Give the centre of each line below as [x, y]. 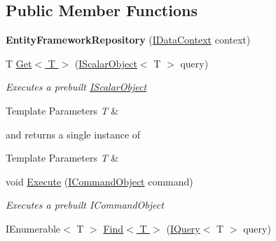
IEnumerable [33, 228]
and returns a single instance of [73, 134]
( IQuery [183, 228]
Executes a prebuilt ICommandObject [85, 205]
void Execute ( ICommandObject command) [99, 181]
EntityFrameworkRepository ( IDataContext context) [128, 40]
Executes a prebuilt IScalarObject [76, 87]
